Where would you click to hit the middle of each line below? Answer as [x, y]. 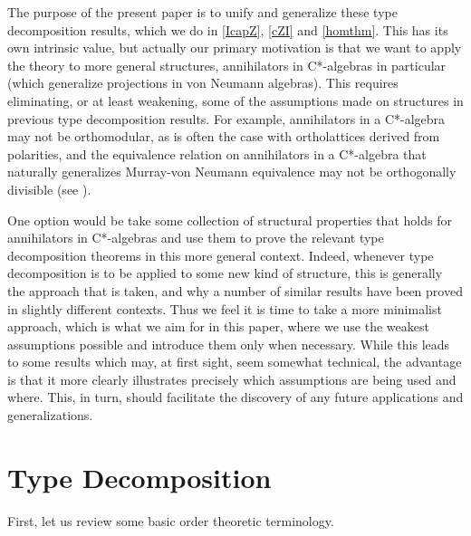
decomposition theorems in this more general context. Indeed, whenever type [221, 255]
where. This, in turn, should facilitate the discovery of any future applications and [235, 397]
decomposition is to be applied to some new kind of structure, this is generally [225, 273]
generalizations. [50, 415]
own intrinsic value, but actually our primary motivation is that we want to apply [235, 48]
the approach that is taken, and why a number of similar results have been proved [235, 290]
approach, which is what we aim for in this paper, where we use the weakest [218, 326]
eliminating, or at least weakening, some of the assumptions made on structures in [235, 100]
